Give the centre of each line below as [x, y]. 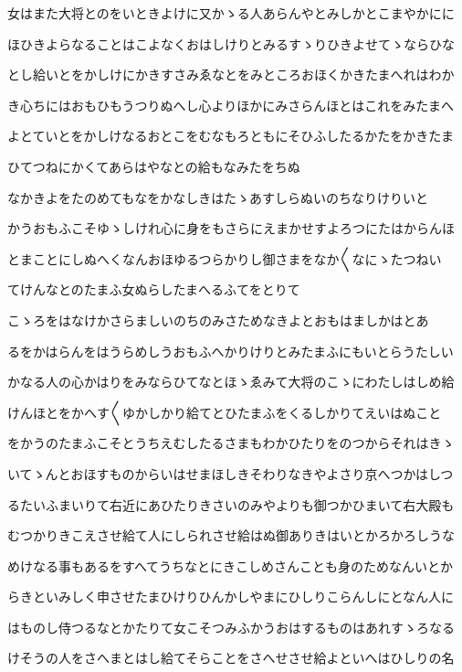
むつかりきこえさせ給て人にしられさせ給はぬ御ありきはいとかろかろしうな [231, 535]
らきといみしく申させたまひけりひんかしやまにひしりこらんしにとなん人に [231, 597]
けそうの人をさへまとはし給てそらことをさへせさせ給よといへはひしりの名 [231, 658]
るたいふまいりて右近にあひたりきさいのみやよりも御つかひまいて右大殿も [231, 504]
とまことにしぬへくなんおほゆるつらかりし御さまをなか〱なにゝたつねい [225, 258]
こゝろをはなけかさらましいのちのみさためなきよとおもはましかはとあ [218, 320]
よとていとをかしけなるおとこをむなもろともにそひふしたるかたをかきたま [231, 136]
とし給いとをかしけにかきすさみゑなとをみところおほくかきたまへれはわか [231, 75]
